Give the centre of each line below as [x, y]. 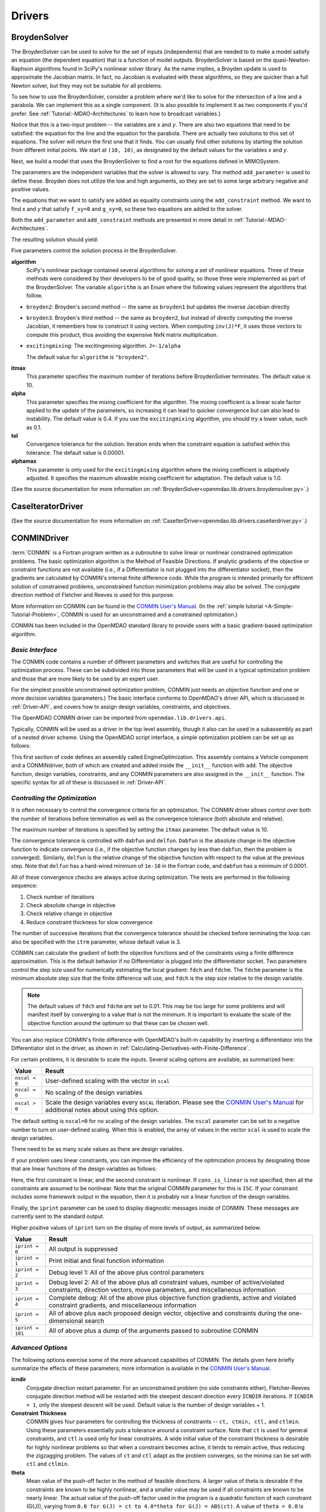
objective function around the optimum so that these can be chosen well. [118, 1023]
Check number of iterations [60, 897]
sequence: [24, 885]
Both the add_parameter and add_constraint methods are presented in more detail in [122, 220]
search [94, 1320]
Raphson [22, 68]
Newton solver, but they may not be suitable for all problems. [87, 85]
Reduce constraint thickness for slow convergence [90, 922]
